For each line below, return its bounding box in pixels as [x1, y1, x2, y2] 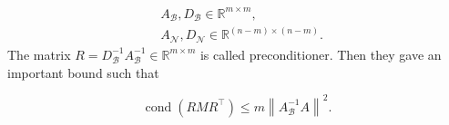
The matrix [7, 44, 71, 63]
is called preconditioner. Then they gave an [199, 44, 442, 63]
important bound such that [7, 62, 159, 82]
